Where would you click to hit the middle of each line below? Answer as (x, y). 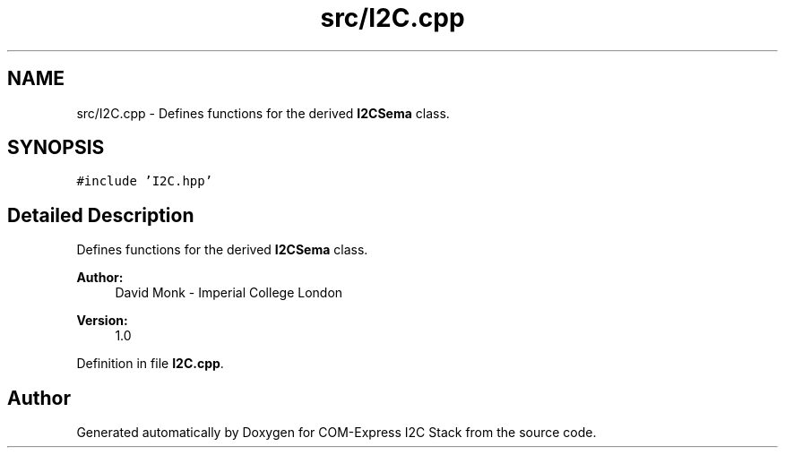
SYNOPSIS (56, 148)
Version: (102, 321)
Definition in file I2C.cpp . (150, 364)
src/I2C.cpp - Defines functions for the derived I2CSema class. (263, 113)
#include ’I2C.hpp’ (145, 181)
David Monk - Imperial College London (229, 293)
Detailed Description (101, 215)
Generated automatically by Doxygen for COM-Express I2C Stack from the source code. (336, 433)
